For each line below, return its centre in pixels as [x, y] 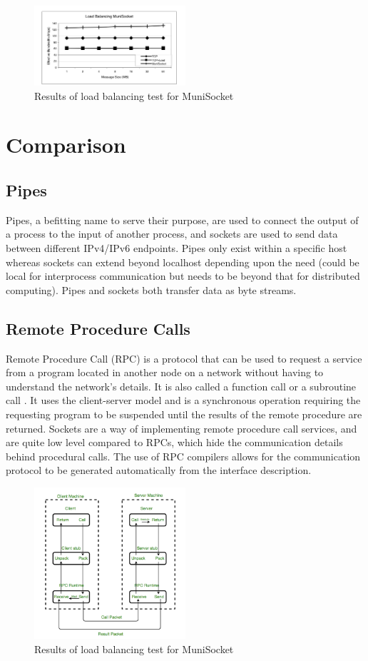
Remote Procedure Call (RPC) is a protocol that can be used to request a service [184, 358]
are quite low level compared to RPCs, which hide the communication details [174, 442]
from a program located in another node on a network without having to [165, 372]
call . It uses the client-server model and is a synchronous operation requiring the [183, 400]
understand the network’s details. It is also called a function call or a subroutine [181, 386]
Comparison [66, 145]
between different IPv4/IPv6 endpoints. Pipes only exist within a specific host [177, 247]
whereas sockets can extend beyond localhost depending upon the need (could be [183, 262]
